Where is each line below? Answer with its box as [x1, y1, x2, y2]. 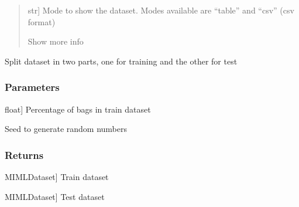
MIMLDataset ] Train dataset [5, 171, 109, 182]
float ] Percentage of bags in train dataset [5, 103, 151, 115]
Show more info [28, 35, 84, 47]
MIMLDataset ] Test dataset [5, 190, 105, 202]
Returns [5, 147, 44, 162]
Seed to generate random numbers [5, 123, 128, 135]
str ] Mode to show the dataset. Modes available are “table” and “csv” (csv [28, 4, 294, 16]
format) [28, 15, 56, 28]
